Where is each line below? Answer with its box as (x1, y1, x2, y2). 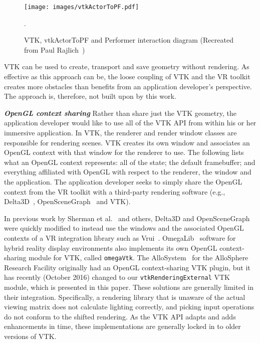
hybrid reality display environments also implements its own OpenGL (4, 242, 217, 253)
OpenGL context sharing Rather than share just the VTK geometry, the (4, 107, 236, 118)
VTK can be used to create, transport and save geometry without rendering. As (4, 61, 249, 72)
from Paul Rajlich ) (24, 44, 85, 55)
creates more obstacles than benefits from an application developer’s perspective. (4, 81, 252, 91)
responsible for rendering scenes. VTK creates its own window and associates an (4, 137, 250, 147)
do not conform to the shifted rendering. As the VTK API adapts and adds (4, 311, 236, 321)
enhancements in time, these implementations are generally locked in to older (4, 321, 241, 331)
